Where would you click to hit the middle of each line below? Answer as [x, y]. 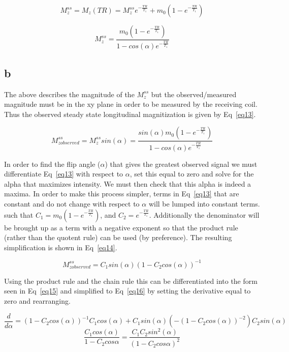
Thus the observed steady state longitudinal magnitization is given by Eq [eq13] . [130, 114]
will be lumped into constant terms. [204, 204]
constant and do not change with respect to [72, 204]
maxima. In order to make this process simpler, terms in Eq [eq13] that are [122, 194]
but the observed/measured [194, 94]
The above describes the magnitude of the [69, 94]
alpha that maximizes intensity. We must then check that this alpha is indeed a [128, 183]
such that [19, 214]
